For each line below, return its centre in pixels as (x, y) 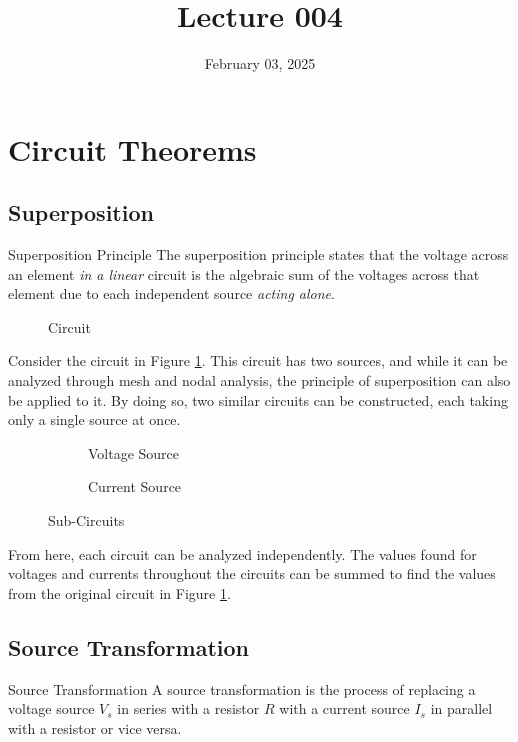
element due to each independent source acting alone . (171, 293)
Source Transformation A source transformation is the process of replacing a (242, 688)
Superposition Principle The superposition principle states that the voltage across (258, 254)
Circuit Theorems (132, 148)
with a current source (344, 708)
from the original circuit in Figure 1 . (119, 592)
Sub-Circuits (86, 520)
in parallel (461, 708)
